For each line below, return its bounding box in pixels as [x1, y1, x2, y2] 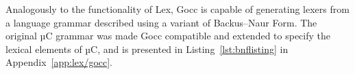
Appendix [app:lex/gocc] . [5, 55, 113, 69]
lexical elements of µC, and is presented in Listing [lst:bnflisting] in [5, 41, 289, 56]
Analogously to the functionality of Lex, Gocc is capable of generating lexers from [5, 2, 350, 16]
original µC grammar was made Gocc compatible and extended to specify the [5, 29, 331, 43]
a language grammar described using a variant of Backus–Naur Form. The [5, 15, 317, 29]
